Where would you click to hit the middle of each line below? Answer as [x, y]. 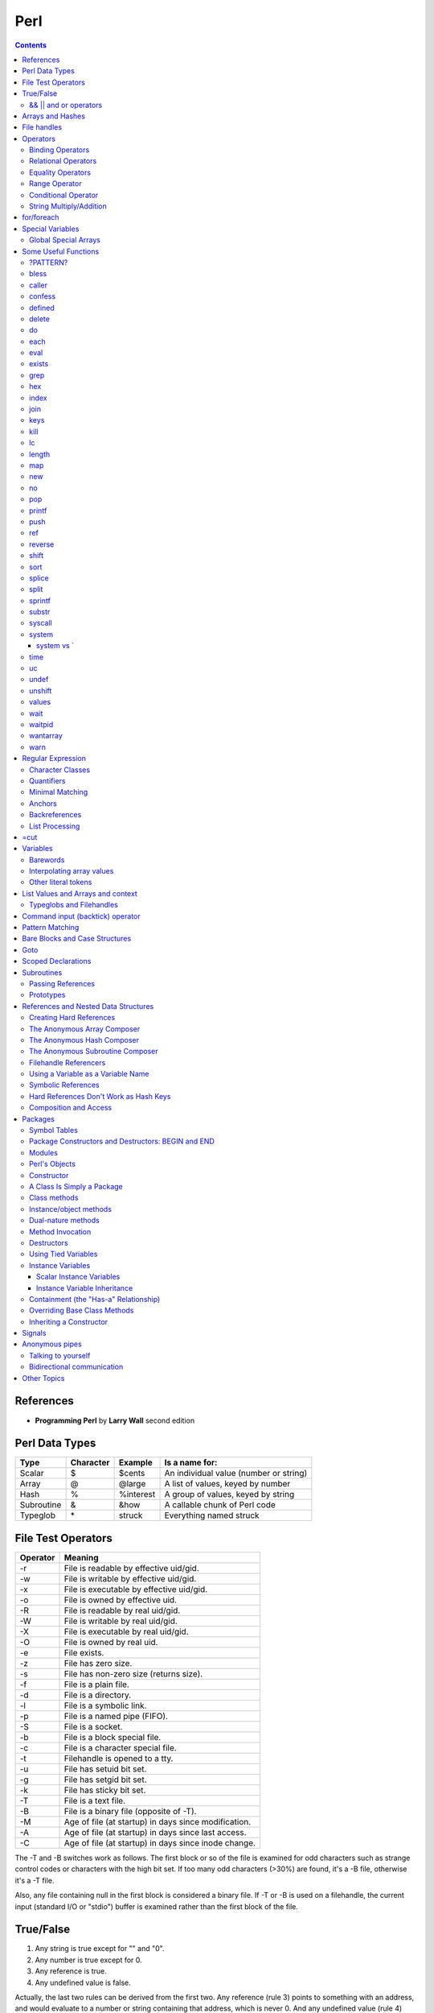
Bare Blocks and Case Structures [77, 939]
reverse [42, 544]
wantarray [46, 736]
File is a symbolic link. [105, 1705]
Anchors [43, 803]
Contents [31, 45]
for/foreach [41, 217]
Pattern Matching [51, 928]
